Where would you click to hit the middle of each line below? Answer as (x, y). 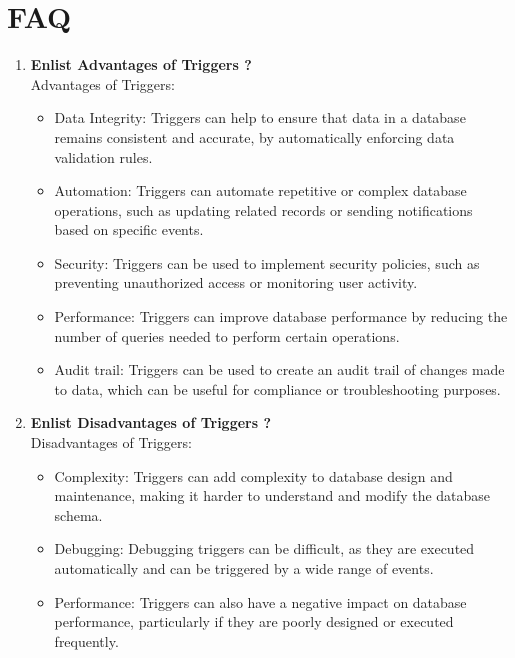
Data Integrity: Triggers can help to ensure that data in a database (260, 117)
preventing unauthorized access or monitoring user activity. (236, 282)
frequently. (86, 640)
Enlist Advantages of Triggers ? (141, 64)
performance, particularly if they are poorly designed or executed (254, 621)
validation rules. (103, 156)
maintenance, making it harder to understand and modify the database (272, 495)
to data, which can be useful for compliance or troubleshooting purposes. (277, 388)
